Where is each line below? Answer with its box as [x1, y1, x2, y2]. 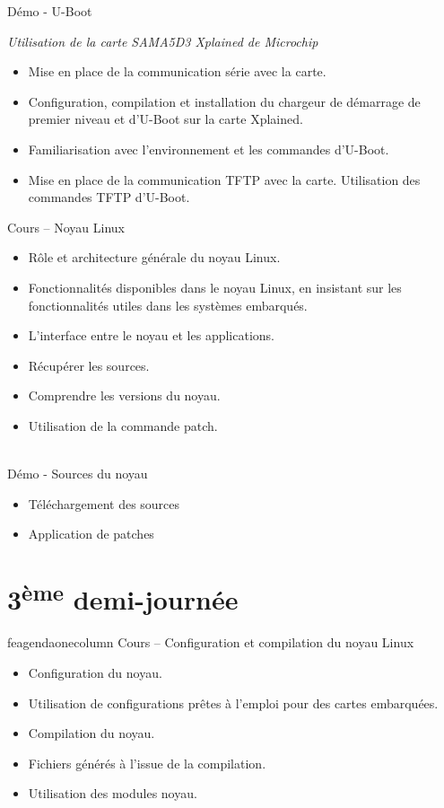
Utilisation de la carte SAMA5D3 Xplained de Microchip [7, 31, 318, 50]
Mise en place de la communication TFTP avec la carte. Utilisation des [28, 170, 421, 189]
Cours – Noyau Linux [7, 217, 125, 236]
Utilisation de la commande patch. [28, 416, 218, 435]
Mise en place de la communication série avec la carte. [28, 62, 326, 81]
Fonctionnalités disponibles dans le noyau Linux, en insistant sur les [28, 277, 402, 296]
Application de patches [28, 524, 154, 543]
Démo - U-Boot [7, 2, 92, 20]
